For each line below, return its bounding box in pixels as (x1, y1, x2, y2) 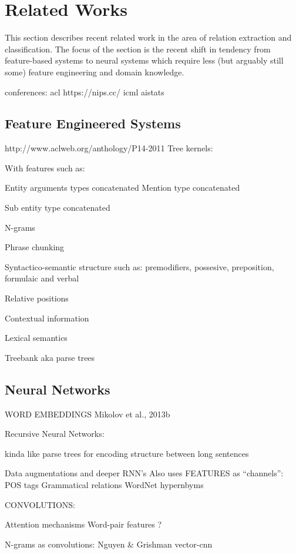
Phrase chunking (5, 241, 65, 253)
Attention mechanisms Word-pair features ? (5, 518, 162, 530)
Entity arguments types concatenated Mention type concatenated (5, 181, 240, 194)
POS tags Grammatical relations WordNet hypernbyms (5, 479, 204, 490)
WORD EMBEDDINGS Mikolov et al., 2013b (5, 407, 170, 420)
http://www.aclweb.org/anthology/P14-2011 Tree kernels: (5, 142, 213, 154)
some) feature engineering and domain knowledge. (5, 65, 184, 78)
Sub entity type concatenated (5, 201, 110, 214)
